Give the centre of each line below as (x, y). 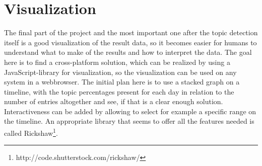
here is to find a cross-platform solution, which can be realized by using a (117, 62)
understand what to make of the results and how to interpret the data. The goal (128, 52)
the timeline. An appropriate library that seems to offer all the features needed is (129, 121)
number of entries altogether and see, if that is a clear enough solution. (114, 101)
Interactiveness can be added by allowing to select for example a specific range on (130, 111)
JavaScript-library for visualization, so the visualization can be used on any (120, 72)
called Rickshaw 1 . (31, 132)
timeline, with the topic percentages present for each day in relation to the (119, 91)
